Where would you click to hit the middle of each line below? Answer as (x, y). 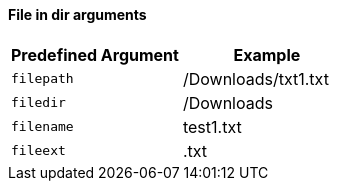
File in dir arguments (77, 14)
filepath (42, 79)
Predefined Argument (95, 54)
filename (42, 127)
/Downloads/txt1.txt (255, 78)
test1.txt (212, 126)
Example (267, 54)
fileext (38, 151)
